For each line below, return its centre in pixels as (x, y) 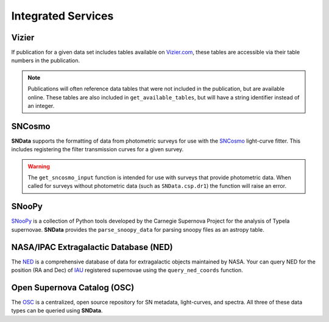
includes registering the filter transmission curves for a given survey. (97, 149)
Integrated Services (62, 16)
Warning (39, 166)
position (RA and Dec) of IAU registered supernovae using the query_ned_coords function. (127, 270)
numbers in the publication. (46, 60)
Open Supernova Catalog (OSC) (73, 288)
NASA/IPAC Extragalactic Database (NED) (92, 247)
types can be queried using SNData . (57, 310)
